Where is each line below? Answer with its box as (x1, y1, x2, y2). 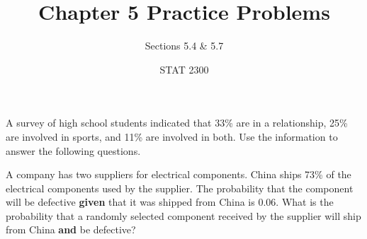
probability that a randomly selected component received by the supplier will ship (6, 208, 361, 223)
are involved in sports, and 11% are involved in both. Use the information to (6, 129, 338, 144)
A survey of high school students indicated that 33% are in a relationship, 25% (6, 115, 348, 130)
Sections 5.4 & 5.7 (145, 38, 224, 53)
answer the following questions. (6, 143, 141, 158)
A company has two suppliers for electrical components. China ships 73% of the (6, 167, 351, 182)
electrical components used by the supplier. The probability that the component (6, 180, 354, 195)
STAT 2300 (159, 62, 209, 76)
